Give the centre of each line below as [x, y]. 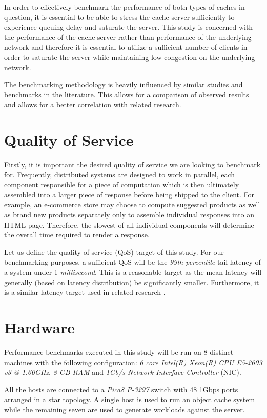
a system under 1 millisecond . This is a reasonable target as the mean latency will [133, 272]
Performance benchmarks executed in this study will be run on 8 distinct [119, 352]
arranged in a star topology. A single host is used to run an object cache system [130, 399]
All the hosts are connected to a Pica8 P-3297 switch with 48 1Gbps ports [121, 389]
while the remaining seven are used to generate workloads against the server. [125, 409]
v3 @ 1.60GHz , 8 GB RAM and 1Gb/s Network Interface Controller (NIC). [123, 372]
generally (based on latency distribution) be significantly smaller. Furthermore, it [132, 282]
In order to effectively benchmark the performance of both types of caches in [125, 7]
